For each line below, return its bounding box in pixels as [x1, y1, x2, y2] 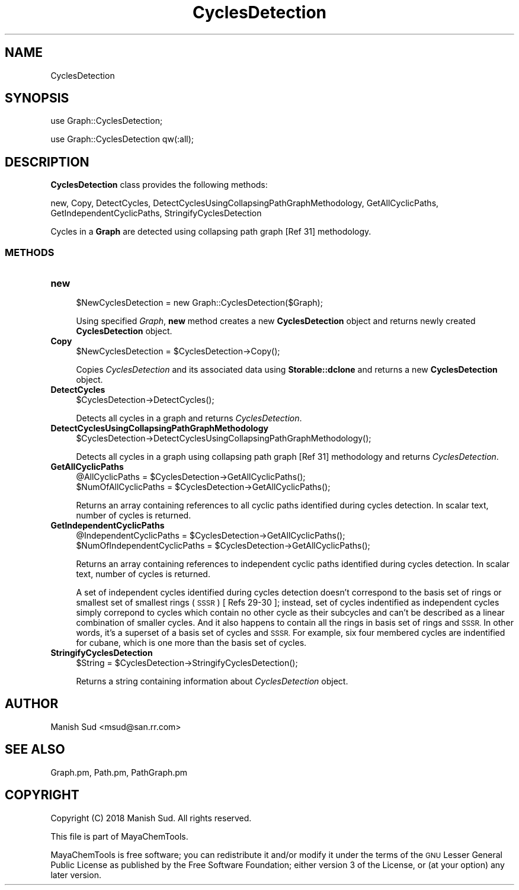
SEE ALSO [5, 742, 65, 757]
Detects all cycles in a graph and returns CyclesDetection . [76, 413, 302, 424]
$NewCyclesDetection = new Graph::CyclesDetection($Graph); [76, 297, 323, 308]
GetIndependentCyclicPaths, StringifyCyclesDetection [50, 208, 262, 219]
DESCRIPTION [5, 154, 89, 169]
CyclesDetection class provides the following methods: [50, 180, 268, 190]
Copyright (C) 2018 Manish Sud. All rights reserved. [50, 812, 252, 823]
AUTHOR [5, 696, 59, 712]
